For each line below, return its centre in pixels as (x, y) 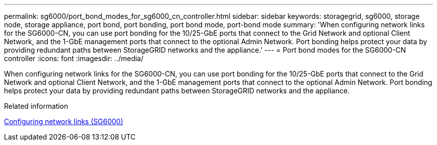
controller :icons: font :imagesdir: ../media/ (74, 58)
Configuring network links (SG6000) (64, 121)
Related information (36, 106)
